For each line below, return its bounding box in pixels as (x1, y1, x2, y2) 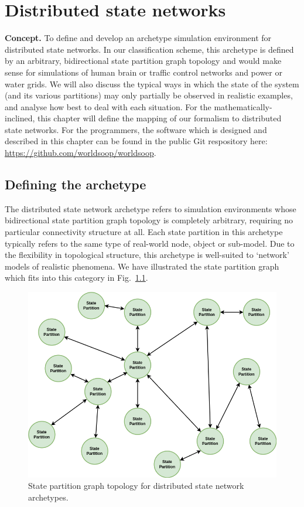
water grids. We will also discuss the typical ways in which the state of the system (5, 77, 299, 90)
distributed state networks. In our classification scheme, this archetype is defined (5, 43, 294, 55)
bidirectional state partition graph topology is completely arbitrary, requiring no (5, 214, 293, 226)
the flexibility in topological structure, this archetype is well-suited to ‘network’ (5, 249, 289, 261)
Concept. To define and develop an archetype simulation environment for (5, 32, 272, 44)
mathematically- (214, 100, 272, 113)
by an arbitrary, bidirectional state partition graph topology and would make (5, 55, 282, 67)
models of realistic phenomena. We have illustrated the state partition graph (5, 260, 279, 272)
